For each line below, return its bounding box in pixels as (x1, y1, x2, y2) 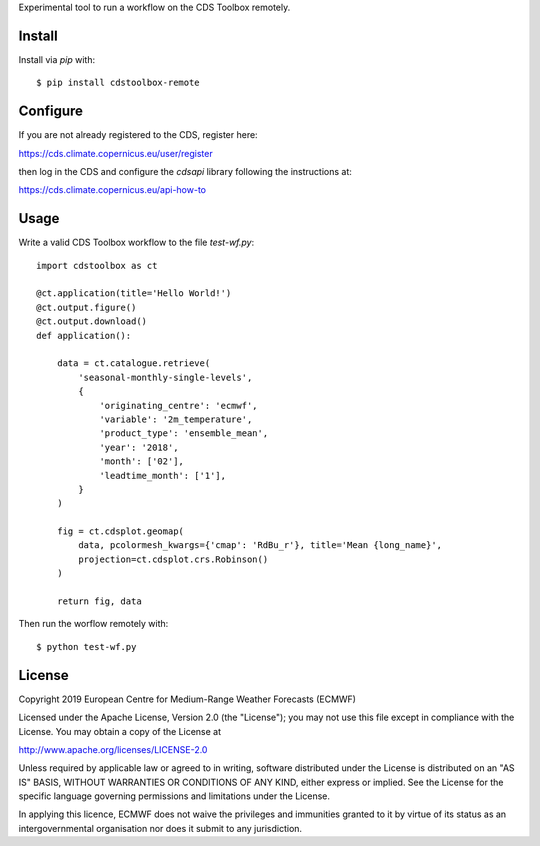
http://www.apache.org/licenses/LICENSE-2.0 (18, 743, 208, 755)
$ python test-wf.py (36, 641, 137, 652)
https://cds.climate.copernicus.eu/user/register (18, 147, 214, 159)
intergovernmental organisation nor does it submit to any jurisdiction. (18, 822, 303, 834)
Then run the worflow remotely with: (18, 618, 169, 630)
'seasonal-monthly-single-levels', (78, 371, 253, 383)
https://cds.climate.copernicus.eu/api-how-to (18, 184, 207, 196)
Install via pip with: (18, 53, 95, 65)
